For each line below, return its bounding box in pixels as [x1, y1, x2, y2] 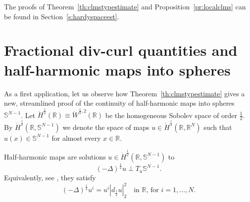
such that [203, 121, 232, 132]
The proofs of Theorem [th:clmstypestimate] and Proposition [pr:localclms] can [4, 1, 246, 11]
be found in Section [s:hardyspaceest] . [4, 11, 119, 21]
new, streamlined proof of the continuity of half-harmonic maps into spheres [4, 98, 235, 108]
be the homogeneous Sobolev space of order [105, 110, 237, 120]
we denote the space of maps [62, 121, 150, 132]
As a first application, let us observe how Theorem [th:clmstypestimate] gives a [4, 88, 245, 98]
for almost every [51, 132, 101, 143]
